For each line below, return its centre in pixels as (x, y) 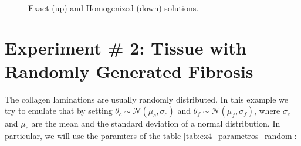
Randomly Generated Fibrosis (129, 71)
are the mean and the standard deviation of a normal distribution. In (156, 123)
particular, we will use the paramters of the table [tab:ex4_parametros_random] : (151, 135)
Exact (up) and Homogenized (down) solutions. (114, 7)
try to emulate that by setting (59, 111)
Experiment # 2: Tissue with (126, 48)
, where (267, 111)
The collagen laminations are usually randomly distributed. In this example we (147, 99)
